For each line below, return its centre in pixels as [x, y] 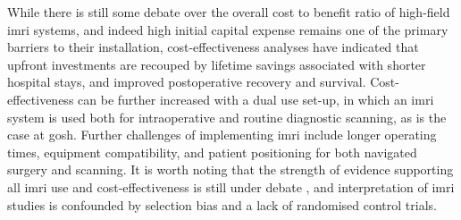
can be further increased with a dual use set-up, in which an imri [256, 99]
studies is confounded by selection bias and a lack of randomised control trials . [222, 204]
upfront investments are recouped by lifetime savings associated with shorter [217, 64]
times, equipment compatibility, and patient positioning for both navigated [212, 152]
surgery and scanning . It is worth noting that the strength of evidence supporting [230, 169]
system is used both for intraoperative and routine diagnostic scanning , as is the [227, 117]
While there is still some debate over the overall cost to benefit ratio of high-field [229, 12]
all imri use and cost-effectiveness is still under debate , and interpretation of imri [231, 186]
